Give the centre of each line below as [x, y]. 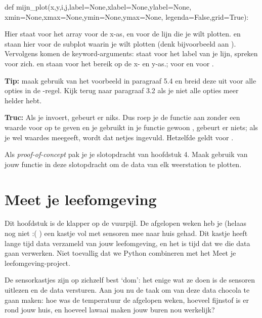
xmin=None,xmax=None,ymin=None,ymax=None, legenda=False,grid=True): [127, 16]
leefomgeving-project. [37, 263]
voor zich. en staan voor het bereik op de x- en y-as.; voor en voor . [109, 63]
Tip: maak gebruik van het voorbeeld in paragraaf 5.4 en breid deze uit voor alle [130, 80]
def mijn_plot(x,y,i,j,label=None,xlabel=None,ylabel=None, [98, 7]
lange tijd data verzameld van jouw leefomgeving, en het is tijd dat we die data [127, 243]
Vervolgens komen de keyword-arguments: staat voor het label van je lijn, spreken [131, 53]
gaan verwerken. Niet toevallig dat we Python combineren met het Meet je [120, 253]
